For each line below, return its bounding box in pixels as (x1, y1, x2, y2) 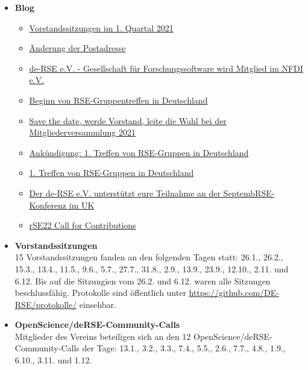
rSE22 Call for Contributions (29, 219, 136, 231)
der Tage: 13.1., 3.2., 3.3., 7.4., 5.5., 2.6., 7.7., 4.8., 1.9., (82, 342, 286, 354)
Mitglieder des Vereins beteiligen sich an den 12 (14, 330, 191, 342)
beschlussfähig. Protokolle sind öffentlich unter (14, 286, 186, 299)
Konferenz (29, 198, 67, 211)
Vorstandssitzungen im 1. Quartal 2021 (29, 21, 174, 34)
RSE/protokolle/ (14, 298, 77, 310)
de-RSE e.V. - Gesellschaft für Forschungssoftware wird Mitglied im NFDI (29, 61, 303, 74)
